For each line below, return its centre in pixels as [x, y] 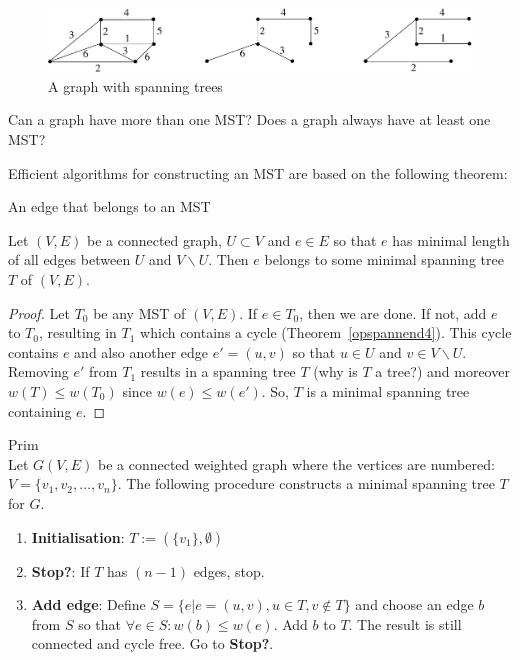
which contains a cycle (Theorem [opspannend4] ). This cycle [326, 332]
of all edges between [69, 259]
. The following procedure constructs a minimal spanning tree [306, 483]
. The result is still [405, 623]
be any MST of [139, 312]
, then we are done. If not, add [393, 312]
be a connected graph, [154, 239]
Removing [38, 371]
